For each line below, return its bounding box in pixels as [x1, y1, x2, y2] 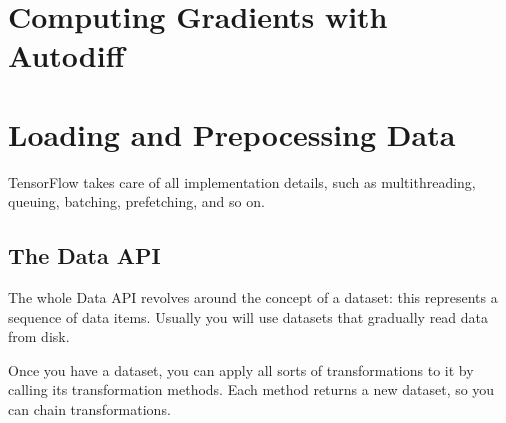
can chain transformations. [8, 399, 171, 420]
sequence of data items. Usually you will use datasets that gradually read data [8, 306, 489, 327]
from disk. [8, 326, 70, 347]
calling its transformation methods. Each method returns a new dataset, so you [8, 379, 495, 400]
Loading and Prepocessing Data [8, 113, 456, 154]
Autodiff [8, 35, 125, 76]
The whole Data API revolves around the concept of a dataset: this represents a [8, 287, 498, 308]
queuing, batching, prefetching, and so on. [8, 191, 265, 212]
